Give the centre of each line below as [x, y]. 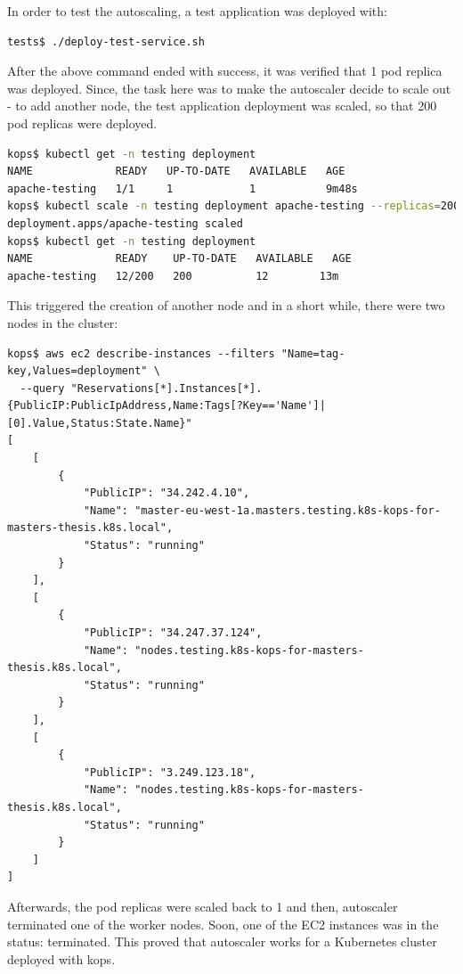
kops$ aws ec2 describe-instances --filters [141, 353]
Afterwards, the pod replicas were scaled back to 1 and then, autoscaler [203, 906]
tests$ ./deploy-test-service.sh [106, 41]
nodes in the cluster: [63, 322]
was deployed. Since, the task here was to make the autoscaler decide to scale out [229, 88]
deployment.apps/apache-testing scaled [125, 223]
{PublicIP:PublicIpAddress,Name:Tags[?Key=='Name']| [167, 406]
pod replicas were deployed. [82, 123]
